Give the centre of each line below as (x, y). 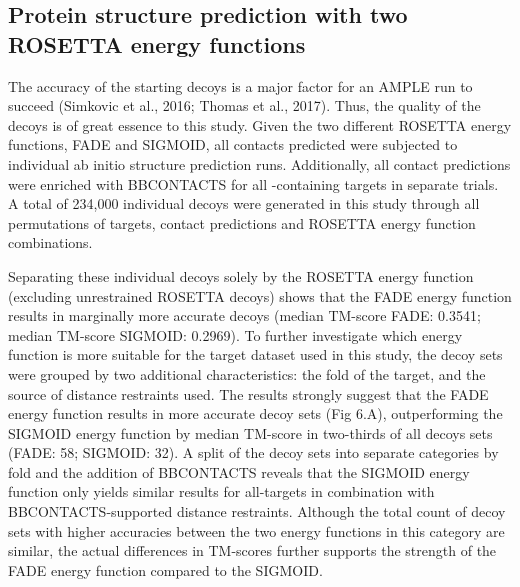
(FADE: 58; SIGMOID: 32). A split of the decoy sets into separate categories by (253, 452)
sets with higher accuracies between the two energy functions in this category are (256, 530)
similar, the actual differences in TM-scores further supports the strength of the (252, 550)
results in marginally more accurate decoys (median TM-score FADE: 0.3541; (244, 315)
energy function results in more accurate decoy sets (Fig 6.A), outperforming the (255, 413)
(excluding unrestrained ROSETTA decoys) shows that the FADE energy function (260, 295)
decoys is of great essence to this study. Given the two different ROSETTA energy (260, 124)
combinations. (50, 242)
